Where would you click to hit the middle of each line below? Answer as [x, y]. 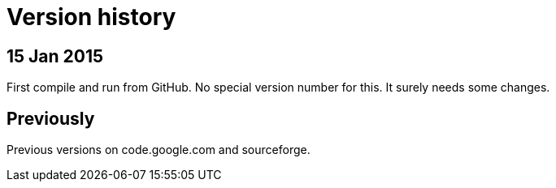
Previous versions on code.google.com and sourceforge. [159, 150]
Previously [51, 118]
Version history [91, 17]
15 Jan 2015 [55, 56]
